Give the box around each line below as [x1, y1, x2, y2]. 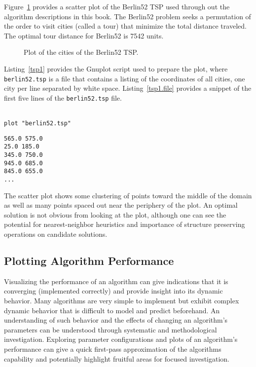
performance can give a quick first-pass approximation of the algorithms [4, 343, 221, 354]
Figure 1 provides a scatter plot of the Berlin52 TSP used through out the [4, 1, 230, 11]
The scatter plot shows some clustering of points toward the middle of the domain [4, 190, 252, 200]
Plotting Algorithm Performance [4, 253, 174, 268]
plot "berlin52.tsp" [4, 120, 72, 127]
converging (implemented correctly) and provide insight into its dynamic [4, 286, 223, 296]
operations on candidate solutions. [4, 229, 108, 239]
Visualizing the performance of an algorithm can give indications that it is [4, 276, 228, 286]
